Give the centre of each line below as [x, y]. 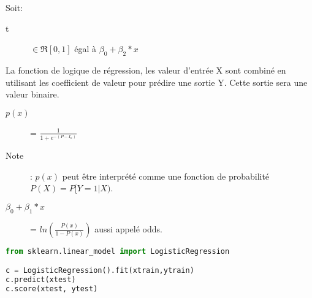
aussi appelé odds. [128, 228]
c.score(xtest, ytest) [52, 288]
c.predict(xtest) [41, 280]
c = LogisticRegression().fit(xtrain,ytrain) [100, 271]
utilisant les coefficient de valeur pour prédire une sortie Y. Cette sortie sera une [157, 82]
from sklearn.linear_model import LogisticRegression [118, 251]
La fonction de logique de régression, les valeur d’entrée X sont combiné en [146, 70]
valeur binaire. [32, 94]
